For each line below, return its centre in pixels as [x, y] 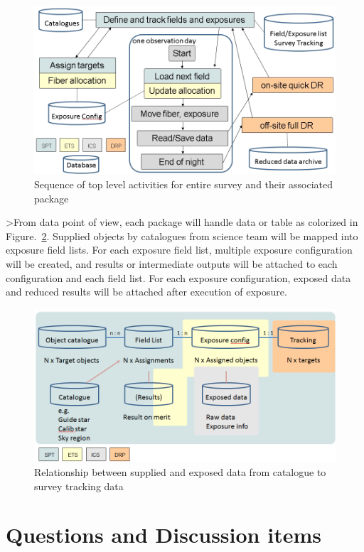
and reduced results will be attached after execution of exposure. [146, 292]
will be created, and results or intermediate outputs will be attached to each [172, 264]
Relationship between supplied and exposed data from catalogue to [180, 471]
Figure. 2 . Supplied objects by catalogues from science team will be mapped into [182, 236]
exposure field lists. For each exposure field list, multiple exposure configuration [179, 250]
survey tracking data [79, 486]
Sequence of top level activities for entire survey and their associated [184, 184]
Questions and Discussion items [164, 535]
